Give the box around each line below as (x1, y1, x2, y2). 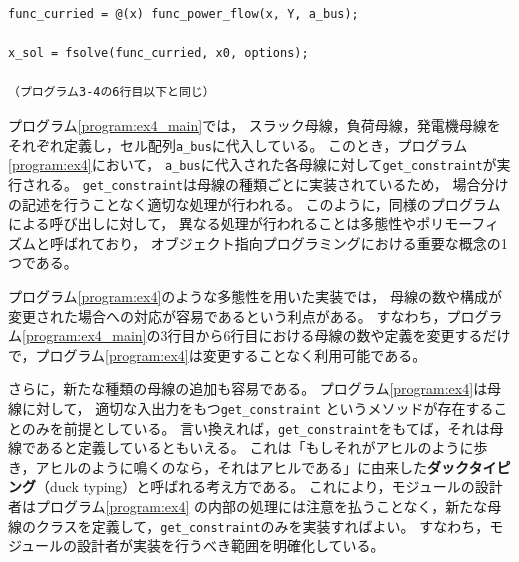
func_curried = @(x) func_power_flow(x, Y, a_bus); (8, 7, 359, 21)
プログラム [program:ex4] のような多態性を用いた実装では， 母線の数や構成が (8, 285, 502, 306)
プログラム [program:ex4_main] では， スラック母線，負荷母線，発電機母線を (8, 114, 501, 135)
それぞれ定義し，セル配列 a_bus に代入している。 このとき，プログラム (8, 134, 468, 155)
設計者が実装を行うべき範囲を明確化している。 (77, 535, 385, 556)
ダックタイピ (427, 456, 511, 477)
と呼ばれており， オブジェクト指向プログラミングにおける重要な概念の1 (36, 232, 508, 253)
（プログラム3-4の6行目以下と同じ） (8, 85, 215, 100)
